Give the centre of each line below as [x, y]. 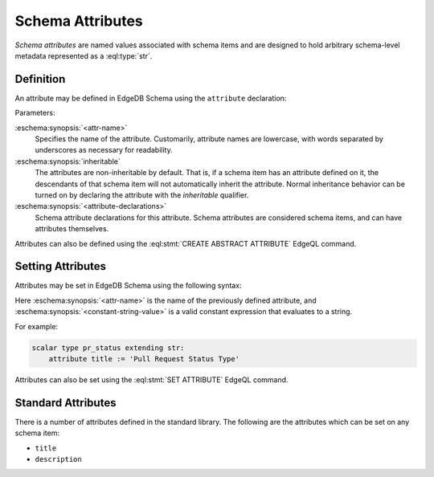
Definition [40, 79]
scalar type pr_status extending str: [108, 348]
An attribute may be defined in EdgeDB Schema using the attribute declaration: [151, 98]
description [58, 459]
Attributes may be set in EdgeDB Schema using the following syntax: [128, 286]
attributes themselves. [72, 229]
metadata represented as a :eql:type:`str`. [84, 55]
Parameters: [35, 113]
